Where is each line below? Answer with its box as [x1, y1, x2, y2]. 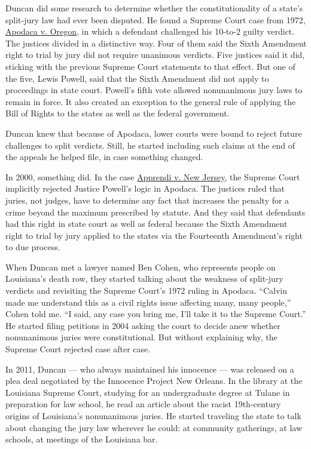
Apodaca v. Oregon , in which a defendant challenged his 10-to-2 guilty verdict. [5, 25, 295, 38]
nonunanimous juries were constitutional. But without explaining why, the [5, 331, 278, 343]
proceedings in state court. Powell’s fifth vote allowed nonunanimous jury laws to [5, 84, 303, 96]
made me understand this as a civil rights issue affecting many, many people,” [5, 296, 291, 308]
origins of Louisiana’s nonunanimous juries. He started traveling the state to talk [5, 410, 301, 422]
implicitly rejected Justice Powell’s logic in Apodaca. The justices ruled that [5, 182, 285, 195]
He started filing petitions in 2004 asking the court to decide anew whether [5, 319, 280, 331]
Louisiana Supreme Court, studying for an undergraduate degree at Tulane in [5, 386, 290, 398]
